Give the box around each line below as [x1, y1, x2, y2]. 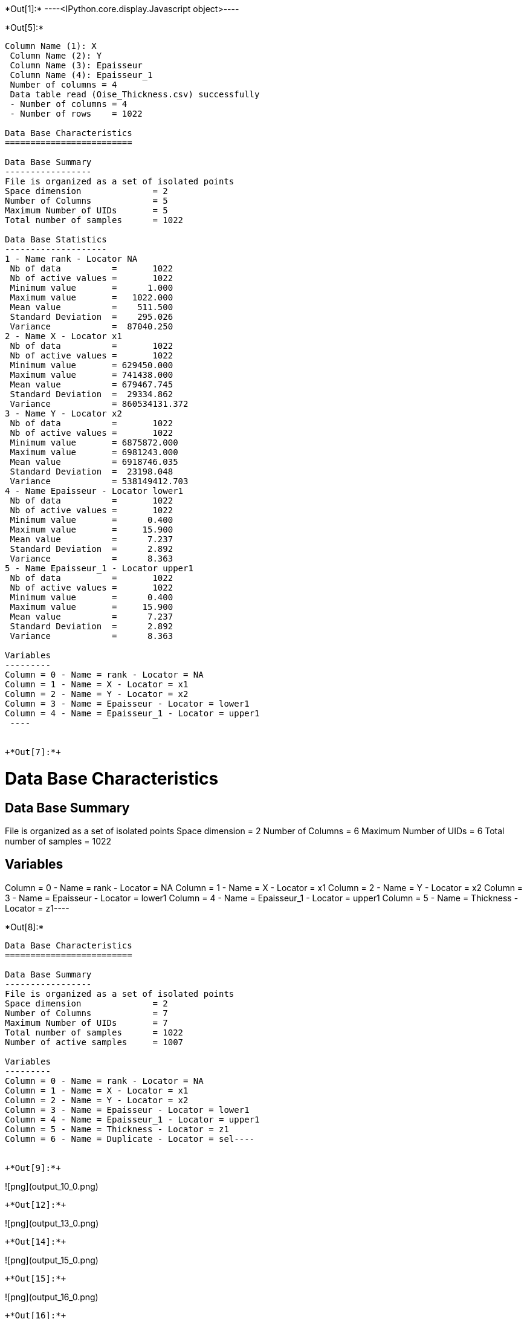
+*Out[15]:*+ [5, 1273, 66, 1283]
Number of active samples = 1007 [5, 1037, 184, 1047]
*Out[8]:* [5, 921, 44, 932]
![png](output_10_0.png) [5, 1181, 99, 1191]
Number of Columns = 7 [5, 1008, 168, 1018]
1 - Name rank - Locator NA [5, 254, 138, 264]
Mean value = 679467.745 [10, 380, 173, 389]
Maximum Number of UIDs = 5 [5, 206, 168, 215]
